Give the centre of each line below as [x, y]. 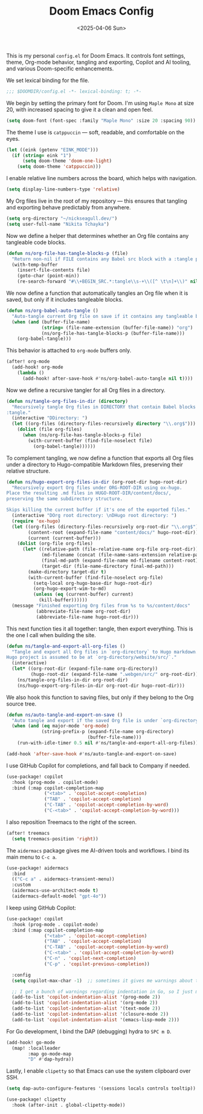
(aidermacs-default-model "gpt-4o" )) [59, 896]
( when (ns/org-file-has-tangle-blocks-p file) [82, 435]
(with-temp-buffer [35, 265]
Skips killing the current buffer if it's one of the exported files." [98, 510]
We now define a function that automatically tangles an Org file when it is [97, 293]
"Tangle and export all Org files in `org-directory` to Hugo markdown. [105, 652]
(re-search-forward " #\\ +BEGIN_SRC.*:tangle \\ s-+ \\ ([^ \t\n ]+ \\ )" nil [108, 282]
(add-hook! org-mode [37, 367]
